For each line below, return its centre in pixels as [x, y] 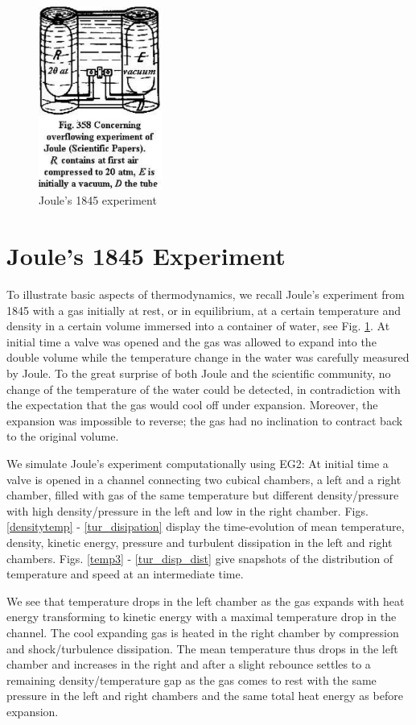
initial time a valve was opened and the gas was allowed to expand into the [192, 341]
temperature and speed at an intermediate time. [125, 574]
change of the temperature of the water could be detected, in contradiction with [204, 389]
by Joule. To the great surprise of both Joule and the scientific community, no [199, 373]
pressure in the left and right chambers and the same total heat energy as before [205, 696]
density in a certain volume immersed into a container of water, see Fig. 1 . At [198, 326]
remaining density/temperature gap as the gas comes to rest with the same [192, 679]
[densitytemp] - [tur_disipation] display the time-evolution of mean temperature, [206, 526]
